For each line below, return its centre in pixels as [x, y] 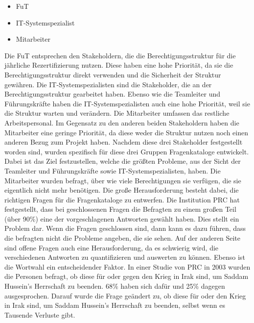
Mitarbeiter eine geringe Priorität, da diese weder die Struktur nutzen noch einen [127, 132]
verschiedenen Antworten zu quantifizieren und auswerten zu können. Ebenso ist [125, 257]
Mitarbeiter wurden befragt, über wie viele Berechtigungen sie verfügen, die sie [123, 180]
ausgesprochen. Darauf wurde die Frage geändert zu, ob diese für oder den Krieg [125, 295]
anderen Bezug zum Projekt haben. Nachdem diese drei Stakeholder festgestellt [124, 142]
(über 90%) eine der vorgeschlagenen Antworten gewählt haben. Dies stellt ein [122, 218]
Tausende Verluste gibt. [40, 314]
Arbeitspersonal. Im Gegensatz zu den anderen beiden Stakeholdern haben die [122, 122]
